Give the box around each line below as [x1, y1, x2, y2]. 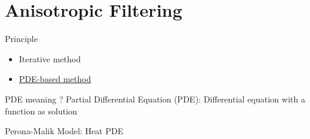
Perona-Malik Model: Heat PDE [5, 125, 124, 137]
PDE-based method [19, 72, 91, 85]
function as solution [5, 104, 77, 117]
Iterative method [19, 52, 81, 65]
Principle [5, 32, 38, 45]
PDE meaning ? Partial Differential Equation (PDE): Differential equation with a [5, 92, 305, 105]
